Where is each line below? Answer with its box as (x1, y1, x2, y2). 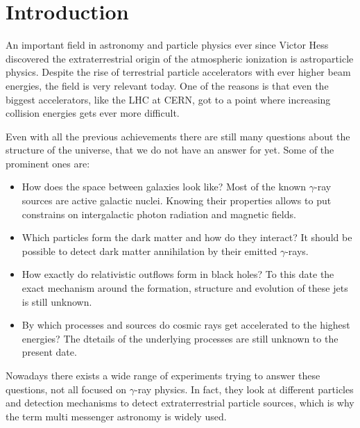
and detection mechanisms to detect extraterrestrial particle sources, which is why (6, 395, 354, 410)
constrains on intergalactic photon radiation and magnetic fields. (22, 206, 296, 221)
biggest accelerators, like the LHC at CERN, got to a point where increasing (6, 92, 331, 106)
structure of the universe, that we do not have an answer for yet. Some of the (6, 142, 334, 157)
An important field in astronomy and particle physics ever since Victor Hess (6, 38, 329, 52)
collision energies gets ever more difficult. (6, 106, 180, 120)
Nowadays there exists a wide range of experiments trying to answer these (6, 368, 320, 382)
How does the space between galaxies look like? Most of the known (22, 179, 307, 194)
